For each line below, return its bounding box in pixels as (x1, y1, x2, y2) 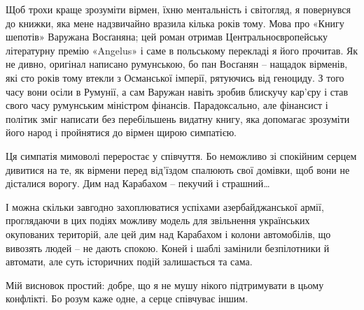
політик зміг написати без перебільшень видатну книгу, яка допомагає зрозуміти (6, 111, 350, 126)
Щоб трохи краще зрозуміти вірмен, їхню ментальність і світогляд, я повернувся (6, 2, 351, 16)
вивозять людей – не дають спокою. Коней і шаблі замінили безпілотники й (6, 240, 330, 255)
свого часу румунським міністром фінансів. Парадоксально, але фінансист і (6, 98, 328, 112)
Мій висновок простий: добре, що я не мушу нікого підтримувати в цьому (6, 277, 324, 292)
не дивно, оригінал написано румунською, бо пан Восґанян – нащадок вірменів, (6, 57, 348, 71)
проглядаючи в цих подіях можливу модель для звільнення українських (6, 213, 310, 228)
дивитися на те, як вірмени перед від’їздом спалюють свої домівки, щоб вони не (6, 162, 350, 177)
